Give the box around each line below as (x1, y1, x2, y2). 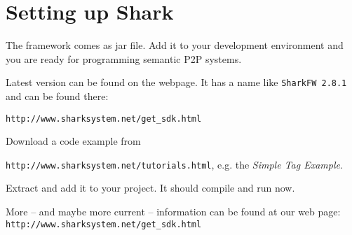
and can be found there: (6, 88, 109, 103)
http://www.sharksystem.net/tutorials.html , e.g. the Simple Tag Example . (6, 157, 343, 171)
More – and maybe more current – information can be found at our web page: (6, 204, 341, 219)
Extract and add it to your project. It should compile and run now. (6, 180, 295, 195)
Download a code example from (6, 134, 141, 148)
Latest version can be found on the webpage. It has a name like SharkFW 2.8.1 (6, 75, 347, 90)
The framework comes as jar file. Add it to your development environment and (6, 38, 344, 52)
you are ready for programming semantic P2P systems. (6, 51, 242, 66)
